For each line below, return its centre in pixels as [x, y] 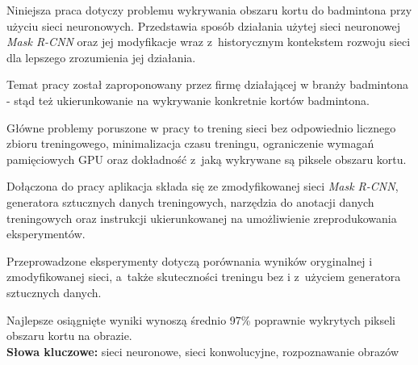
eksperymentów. [46, 234]
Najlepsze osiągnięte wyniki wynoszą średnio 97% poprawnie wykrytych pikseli [201, 319]
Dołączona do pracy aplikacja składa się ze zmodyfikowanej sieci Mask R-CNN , [203, 186]
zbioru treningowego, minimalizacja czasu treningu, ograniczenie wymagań [190, 143]
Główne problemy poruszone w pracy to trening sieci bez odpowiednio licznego [201, 127]
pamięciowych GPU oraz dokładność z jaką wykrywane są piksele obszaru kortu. [207, 159]
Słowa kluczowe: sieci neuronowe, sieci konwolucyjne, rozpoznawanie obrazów [203, 351]
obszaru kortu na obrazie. [69, 336]
